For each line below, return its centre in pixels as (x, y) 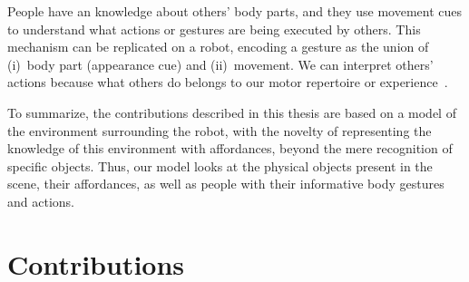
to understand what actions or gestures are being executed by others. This (214, 29)
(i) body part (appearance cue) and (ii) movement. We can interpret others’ (220, 64)
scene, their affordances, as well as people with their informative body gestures (226, 184)
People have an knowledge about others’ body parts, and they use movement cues (235, 11)
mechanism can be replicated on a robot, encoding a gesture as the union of (218, 47)
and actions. (41, 201)
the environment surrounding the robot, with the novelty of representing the (220, 130)
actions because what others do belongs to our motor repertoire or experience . (228, 82)
